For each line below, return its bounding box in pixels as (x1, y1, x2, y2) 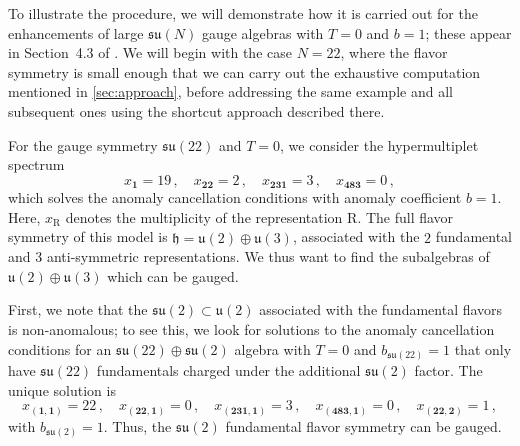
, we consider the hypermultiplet (280, 134, 479, 155)
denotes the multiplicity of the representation (65, 206, 343, 227)
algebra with (234, 338, 311, 359)
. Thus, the (103, 415, 172, 436)
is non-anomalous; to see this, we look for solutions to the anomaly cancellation (8, 318, 495, 339)
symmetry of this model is (8, 226, 168, 247)
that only (454, 338, 512, 359)
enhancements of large (8, 22, 144, 43)
